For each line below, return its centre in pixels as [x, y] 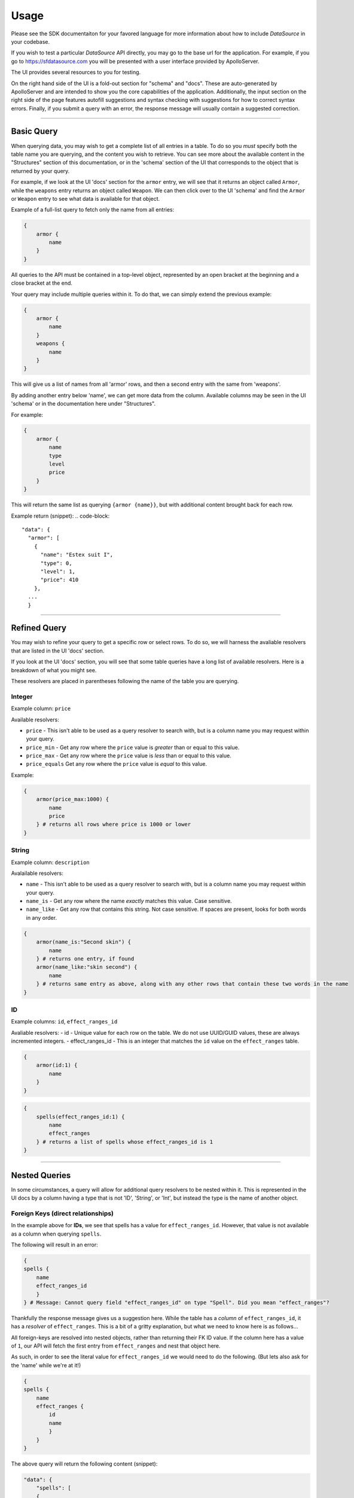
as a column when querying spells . [56, 1234]
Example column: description [50, 862]
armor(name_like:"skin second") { [87, 967]
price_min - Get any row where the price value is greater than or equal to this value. [133, 747]
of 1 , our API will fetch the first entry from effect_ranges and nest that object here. [116, 1346]
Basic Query [34, 132]
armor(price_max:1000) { [73, 799]
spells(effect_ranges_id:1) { [80, 1117]
